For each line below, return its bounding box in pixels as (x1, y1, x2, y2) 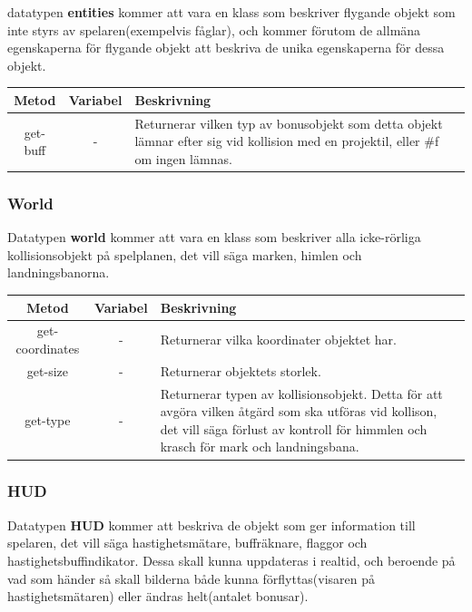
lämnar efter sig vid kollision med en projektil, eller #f (134, 131, 439, 151)
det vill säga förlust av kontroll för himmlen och (160, 419, 428, 438)
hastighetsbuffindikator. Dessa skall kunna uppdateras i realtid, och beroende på (7, 550, 456, 569)
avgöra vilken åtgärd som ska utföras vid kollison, (160, 402, 438, 421)
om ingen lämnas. (134, 149, 232, 168)
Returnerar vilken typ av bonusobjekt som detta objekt (134, 113, 443, 132)
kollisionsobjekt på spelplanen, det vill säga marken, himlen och (7, 245, 362, 264)
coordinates (15, 338, 80, 357)
